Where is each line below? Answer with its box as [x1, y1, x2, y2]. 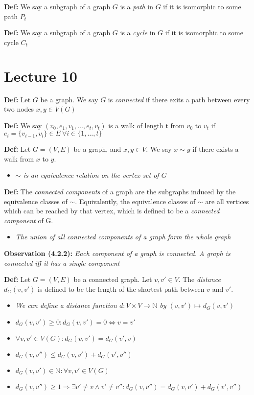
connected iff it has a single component [4, 257, 120, 268]
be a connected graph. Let [73, 274, 152, 284]
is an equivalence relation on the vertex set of [23, 170, 159, 180]
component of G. [4, 215, 53, 225]
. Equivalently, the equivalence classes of [75, 196, 196, 206]
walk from [4, 153, 34, 163]
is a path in [120, 1, 154, 11]
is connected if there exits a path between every [108, 94, 250, 104]
